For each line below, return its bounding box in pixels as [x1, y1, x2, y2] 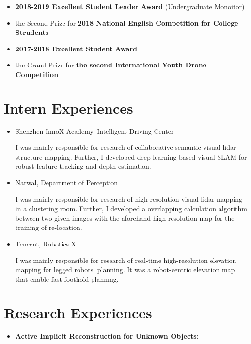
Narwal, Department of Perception [15, 178, 118, 188]
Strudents [15, 27, 49, 37]
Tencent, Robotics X [15, 239, 77, 249]
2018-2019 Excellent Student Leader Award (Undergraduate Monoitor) [15, 1, 245, 11]
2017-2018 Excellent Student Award [15, 43, 137, 53]
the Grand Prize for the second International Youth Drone [15, 60, 206, 70]
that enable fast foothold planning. [15, 274, 119, 284]
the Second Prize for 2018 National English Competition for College [15, 17, 238, 28]
